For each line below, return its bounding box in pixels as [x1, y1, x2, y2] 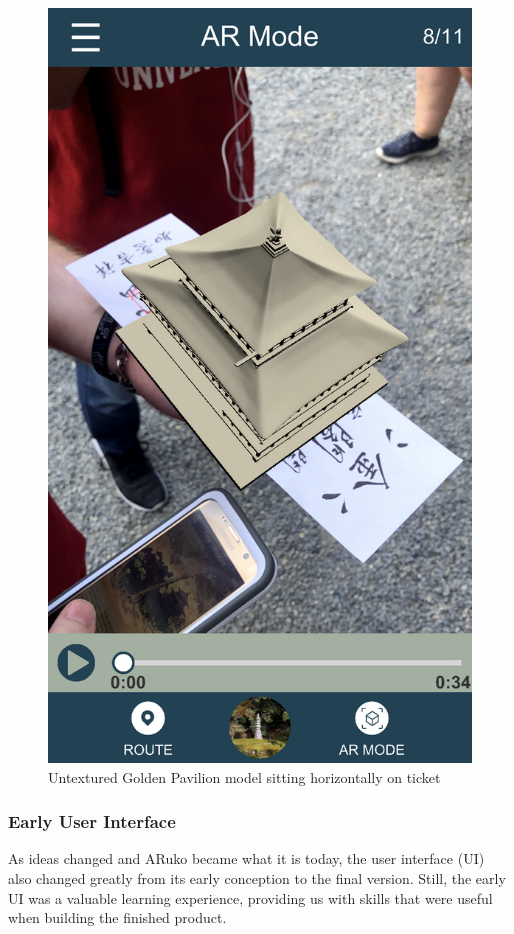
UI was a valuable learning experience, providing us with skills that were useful [8, 887, 493, 908]
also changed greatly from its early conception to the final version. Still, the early [8, 868, 506, 889]
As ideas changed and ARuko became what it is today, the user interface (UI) [8, 848, 485, 869]
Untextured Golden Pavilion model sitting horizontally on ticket [48, 766, 441, 787]
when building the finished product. [8, 907, 227, 928]
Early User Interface [8, 809, 176, 834]
